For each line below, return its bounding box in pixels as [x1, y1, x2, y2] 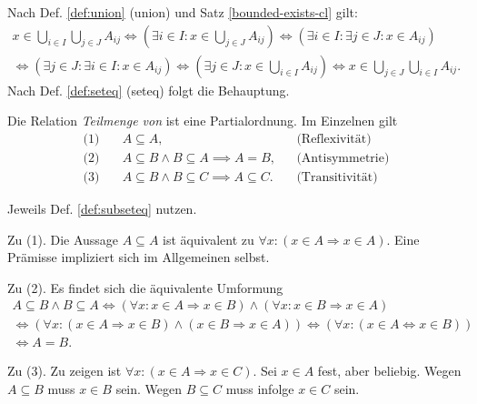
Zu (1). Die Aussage [7, 229, 119, 248]
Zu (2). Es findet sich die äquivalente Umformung [7, 278, 283, 297]
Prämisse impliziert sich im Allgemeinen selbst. [7, 247, 270, 267]
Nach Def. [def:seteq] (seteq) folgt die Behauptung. [7, 80, 290, 99]
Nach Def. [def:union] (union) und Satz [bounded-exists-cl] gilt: [7, 3, 358, 21]
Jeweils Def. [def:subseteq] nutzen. [7, 198, 197, 217]
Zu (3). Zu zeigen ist [7, 361, 122, 380]
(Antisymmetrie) [296, 151, 390, 165]
